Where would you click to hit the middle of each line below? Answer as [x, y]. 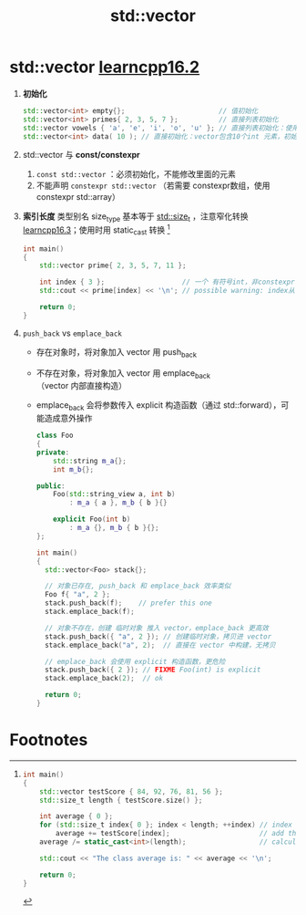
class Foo [55, 436]
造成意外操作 [68, 418]
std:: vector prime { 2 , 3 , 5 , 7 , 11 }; [113, 265]
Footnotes [49, 740]
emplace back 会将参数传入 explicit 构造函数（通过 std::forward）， [158, 406]
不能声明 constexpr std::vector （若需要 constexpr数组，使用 [153, 186]
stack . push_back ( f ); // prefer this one [128, 603]
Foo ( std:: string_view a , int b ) [114, 494]
